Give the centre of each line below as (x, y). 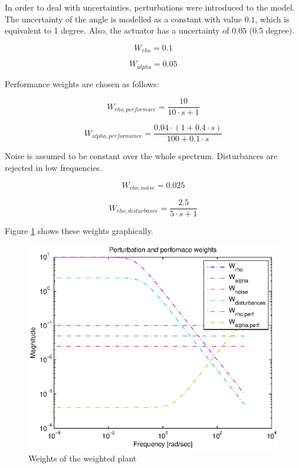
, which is (272, 19)
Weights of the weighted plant (83, 458)
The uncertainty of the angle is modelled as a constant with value (123, 19)
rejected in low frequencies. (54, 167)
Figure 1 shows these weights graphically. (79, 231)
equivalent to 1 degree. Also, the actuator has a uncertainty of (117, 30)
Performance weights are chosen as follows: (82, 83)
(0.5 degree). (272, 30)
